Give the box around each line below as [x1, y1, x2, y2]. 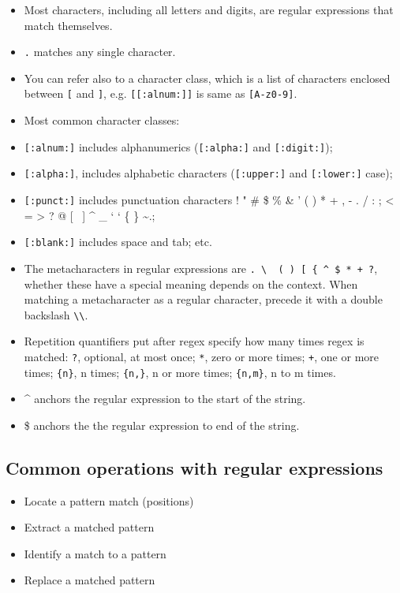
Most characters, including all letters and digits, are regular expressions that [24, 2, 394, 17]
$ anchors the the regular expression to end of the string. [24, 416, 300, 433]
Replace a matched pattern [24, 572, 155, 588]
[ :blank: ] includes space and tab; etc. [24, 233, 212, 250]
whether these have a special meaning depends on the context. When [24, 275, 358, 292]
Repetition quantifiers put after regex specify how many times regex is [24, 333, 364, 349]
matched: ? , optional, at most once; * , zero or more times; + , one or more [24, 349, 379, 364]
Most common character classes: [24, 112, 180, 129]
